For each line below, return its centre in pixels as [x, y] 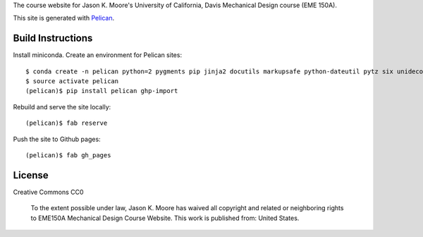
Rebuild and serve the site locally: [62, 107]
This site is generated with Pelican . [64, 18]
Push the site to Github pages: [57, 139]
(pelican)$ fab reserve [67, 123]
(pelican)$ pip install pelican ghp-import [102, 91]
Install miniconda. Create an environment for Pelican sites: [98, 55]
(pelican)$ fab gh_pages [68, 156]
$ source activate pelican [72, 81]
